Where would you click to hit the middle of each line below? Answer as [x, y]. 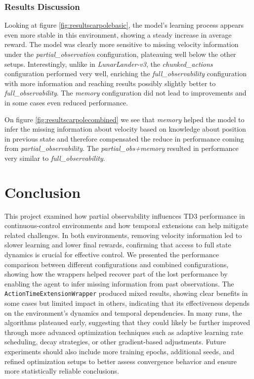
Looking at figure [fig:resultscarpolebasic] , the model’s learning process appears [124, 25]
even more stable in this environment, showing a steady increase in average [118, 34]
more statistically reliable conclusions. [62, 371]
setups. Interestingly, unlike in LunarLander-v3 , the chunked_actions [109, 64]
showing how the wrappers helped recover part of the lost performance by [116, 274]
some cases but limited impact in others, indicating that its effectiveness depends [127, 303]
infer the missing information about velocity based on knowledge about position [125, 129]
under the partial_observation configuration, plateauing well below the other [120, 54]
